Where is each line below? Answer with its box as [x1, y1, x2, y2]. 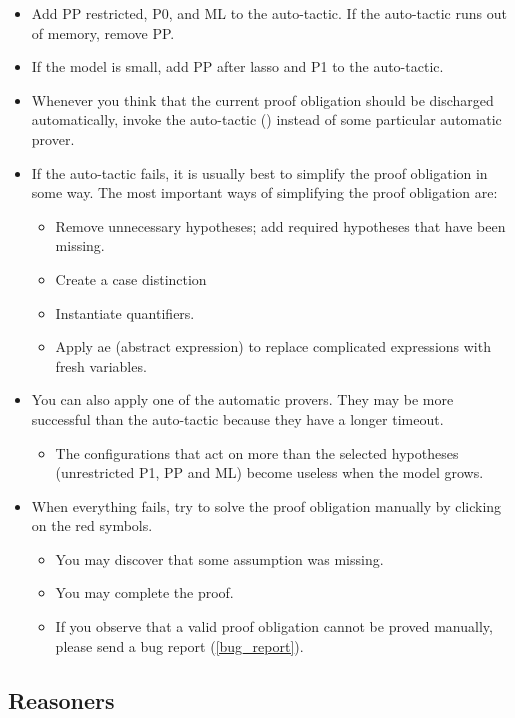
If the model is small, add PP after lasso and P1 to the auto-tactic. [31, 56, 444, 77]
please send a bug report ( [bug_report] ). [55, 635, 304, 656]
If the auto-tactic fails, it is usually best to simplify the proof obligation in [31, 162, 488, 183]
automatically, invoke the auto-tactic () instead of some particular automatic [31, 109, 502, 130]
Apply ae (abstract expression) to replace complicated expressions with [55, 336, 491, 357]
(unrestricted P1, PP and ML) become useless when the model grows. [55, 462, 484, 483]
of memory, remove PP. [31, 22, 175, 43]
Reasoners [8, 684, 115, 715]
